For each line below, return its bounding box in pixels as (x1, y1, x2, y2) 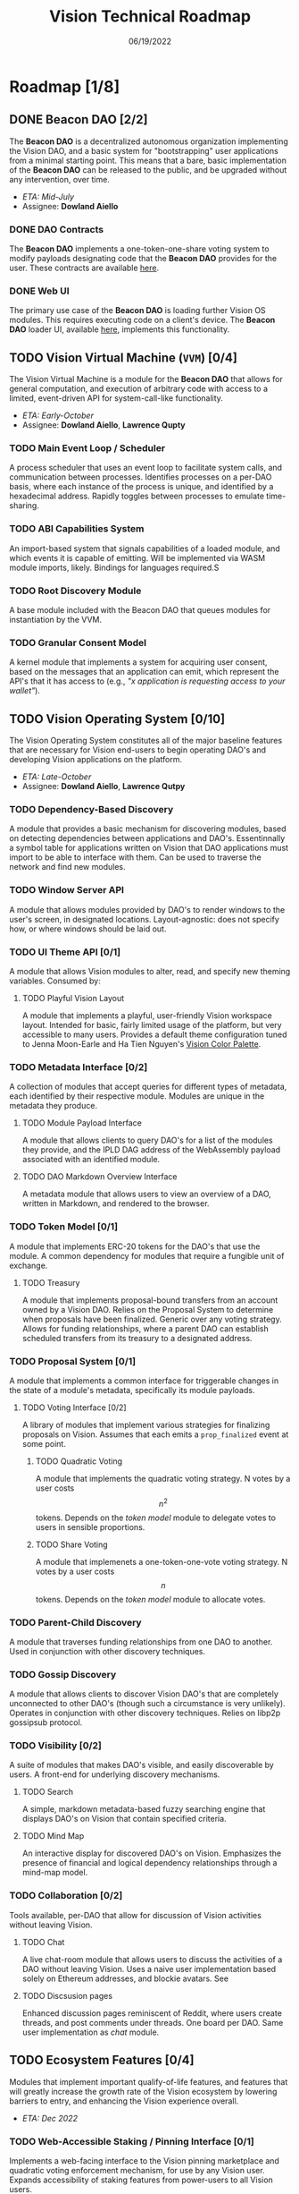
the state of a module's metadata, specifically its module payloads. (9, 1384, 255, 1395)
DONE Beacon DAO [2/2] (9, 112, 148, 127)
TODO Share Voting (35, 1539, 109, 1550)
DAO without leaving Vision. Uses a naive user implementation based (21, 1963, 277, 1974)
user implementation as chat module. (21, 2027, 160, 2037)
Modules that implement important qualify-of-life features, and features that (9, 2076, 288, 2087)
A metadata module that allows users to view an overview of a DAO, (21, 1188, 272, 1200)
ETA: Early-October (21, 410, 94, 421)
